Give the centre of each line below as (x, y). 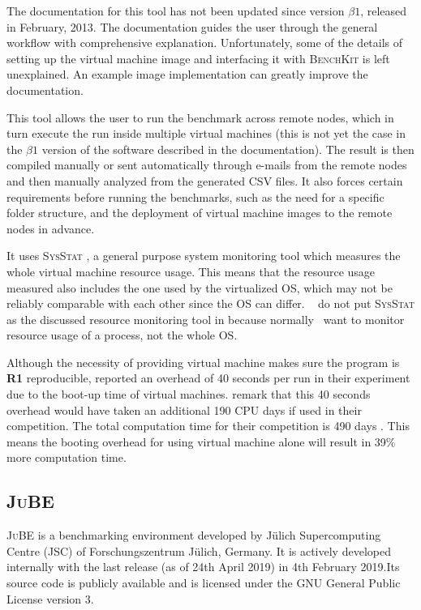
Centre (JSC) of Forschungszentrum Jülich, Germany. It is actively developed (199, 550)
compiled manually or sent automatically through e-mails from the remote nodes (207, 165)
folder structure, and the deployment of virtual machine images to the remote (200, 213)
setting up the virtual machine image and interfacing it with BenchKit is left (198, 58)
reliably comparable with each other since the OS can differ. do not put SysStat (210, 303)
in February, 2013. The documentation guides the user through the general (192, 26)
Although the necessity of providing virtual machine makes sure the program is (203, 362)
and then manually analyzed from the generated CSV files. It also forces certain (205, 180)
